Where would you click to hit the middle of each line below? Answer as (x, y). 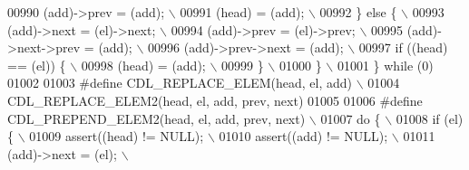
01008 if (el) (430, 118)
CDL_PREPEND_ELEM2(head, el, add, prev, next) (156, 118)
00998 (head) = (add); (143, 65)
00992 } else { (358, 12)
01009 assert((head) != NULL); (117, 136)
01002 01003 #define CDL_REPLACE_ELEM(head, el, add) (180, 83)
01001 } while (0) (385, 65)
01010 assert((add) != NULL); (303, 136)
